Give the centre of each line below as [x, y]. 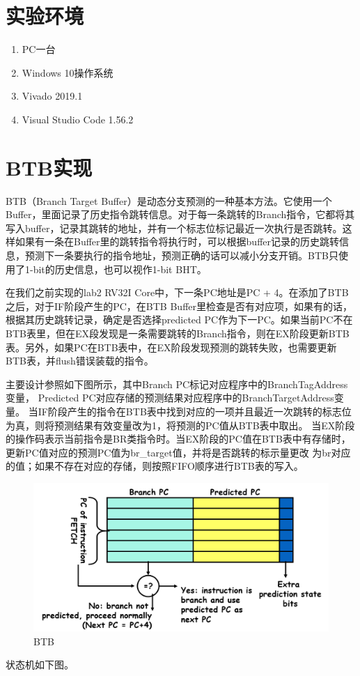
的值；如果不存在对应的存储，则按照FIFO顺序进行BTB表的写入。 [155, 466]
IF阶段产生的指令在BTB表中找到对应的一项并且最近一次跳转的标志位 [195, 411]
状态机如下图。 [40, 665]
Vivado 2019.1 [52, 96]
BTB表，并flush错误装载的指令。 [80, 361]
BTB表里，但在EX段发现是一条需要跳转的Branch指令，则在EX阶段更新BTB [178, 333]
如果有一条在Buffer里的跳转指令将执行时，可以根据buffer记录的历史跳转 [177, 241]
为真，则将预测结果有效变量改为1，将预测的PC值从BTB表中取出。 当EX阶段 [180, 425]
